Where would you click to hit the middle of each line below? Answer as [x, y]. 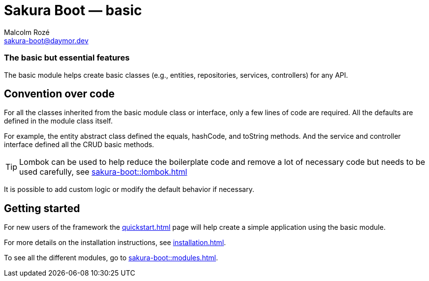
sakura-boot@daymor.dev [46, 40]
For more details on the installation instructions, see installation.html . [115, 243]
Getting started [42, 208]
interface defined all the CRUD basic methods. [79, 145]
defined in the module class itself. [58, 121]
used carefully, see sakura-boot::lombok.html [103, 172]
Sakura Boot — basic [73, 10]
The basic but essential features [67, 58]
